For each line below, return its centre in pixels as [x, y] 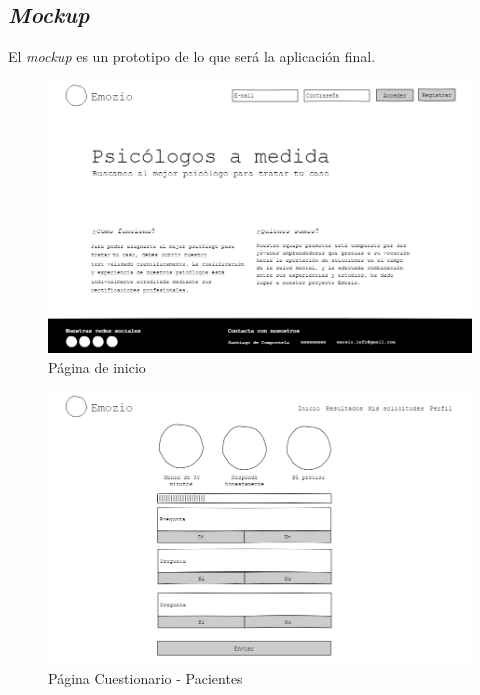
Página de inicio [97, 366]
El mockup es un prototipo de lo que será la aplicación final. [192, 56]
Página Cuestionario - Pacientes [145, 677]
